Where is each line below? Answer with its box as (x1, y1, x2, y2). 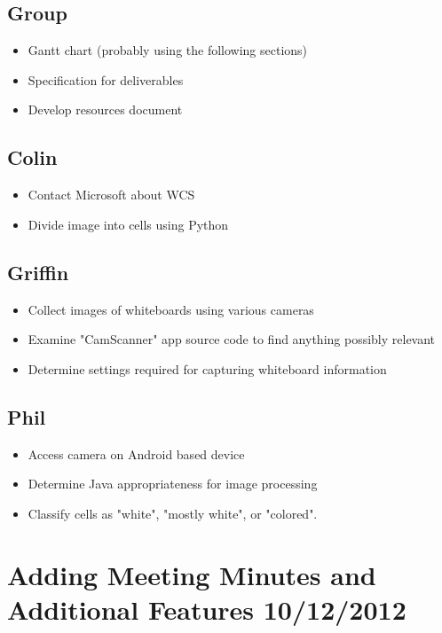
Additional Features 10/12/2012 (7, 590, 406, 627)
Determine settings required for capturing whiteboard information (28, 359, 387, 378)
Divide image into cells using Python (28, 215, 229, 233)
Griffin (7, 258, 69, 285)
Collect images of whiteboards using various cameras (28, 300, 314, 318)
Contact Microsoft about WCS (28, 185, 195, 204)
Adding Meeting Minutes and (7, 556, 376, 592)
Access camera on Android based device (28, 444, 245, 463)
